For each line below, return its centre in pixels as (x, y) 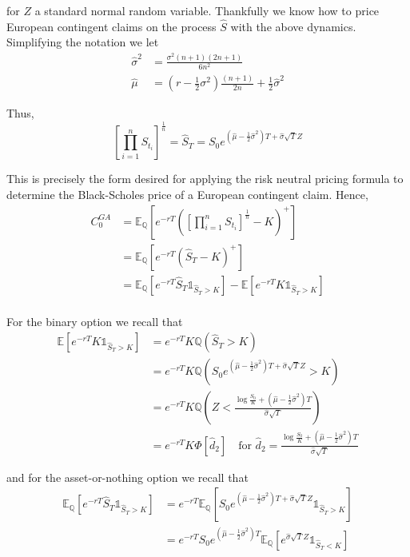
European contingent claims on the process (111, 26)
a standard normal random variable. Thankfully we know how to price (207, 10)
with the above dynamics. (293, 26)
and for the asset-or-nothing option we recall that (127, 477)
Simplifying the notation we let (83, 42)
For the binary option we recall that (95, 321)
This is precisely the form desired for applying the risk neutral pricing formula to (205, 179)
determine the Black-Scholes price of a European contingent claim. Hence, (187, 194)
